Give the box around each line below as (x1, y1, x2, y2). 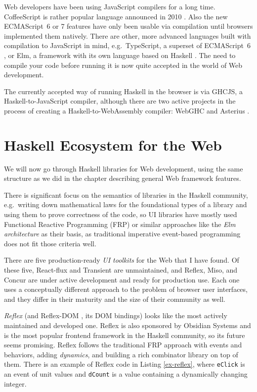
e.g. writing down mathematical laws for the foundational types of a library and (4, 199, 247, 210)
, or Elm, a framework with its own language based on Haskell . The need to (4, 50, 236, 60)
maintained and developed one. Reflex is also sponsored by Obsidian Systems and (4, 320, 251, 330)
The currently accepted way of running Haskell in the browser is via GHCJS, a (4, 86, 243, 96)
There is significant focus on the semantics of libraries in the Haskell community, (4, 189, 248, 200)
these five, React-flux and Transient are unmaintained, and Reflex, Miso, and (4, 265, 238, 275)
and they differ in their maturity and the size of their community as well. (4, 293, 225, 304)
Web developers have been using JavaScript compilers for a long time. (4, 1, 215, 11)
